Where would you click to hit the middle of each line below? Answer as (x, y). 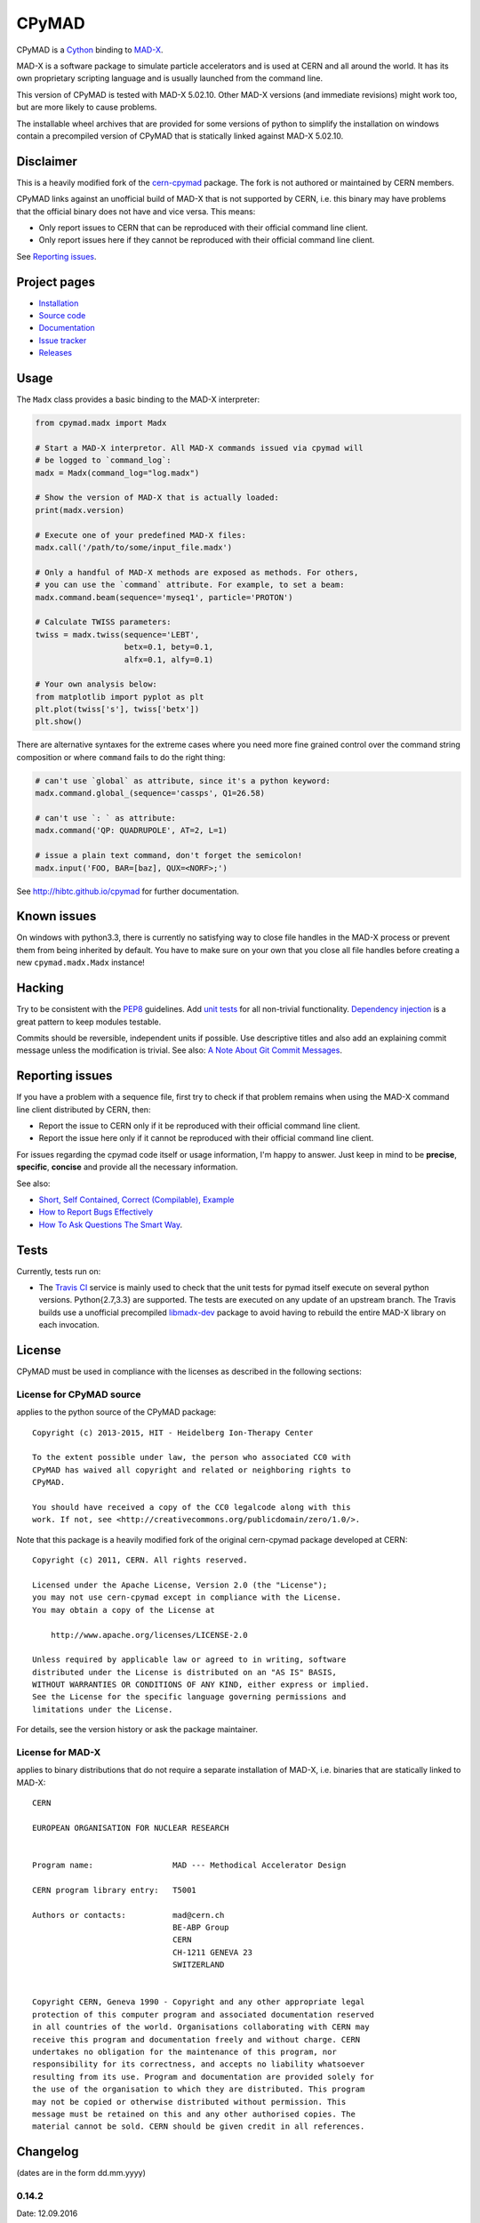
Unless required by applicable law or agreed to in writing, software (189, 1660)
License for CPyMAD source (79, 1394)
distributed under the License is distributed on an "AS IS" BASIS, (184, 1672)
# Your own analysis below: (96, 684)
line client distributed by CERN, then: (84, 1109)
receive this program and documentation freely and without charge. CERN (196, 2039)
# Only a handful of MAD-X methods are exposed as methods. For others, (197, 572)
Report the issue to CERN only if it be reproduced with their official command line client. (200, 1126)
